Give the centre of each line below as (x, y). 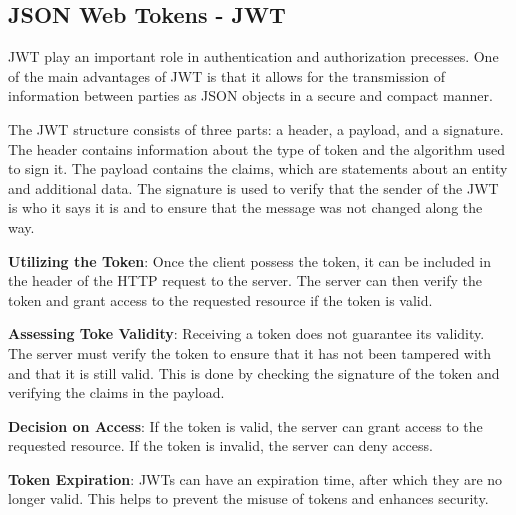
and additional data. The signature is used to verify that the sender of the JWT (253, 187)
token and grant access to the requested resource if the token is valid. (220, 299)
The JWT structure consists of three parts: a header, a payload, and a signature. (256, 128)
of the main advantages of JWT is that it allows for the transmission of (227, 75)
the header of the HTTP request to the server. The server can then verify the (245, 280)
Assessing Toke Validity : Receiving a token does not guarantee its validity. (246, 333)
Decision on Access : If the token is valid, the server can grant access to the (245, 425)
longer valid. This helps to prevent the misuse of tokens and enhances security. (248, 498)
